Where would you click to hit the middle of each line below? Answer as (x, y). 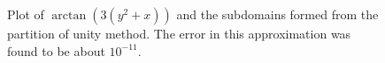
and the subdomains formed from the (277, 14)
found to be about (56, 50)
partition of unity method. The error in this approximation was (179, 33)
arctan (69, 16)
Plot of (26, 14)
